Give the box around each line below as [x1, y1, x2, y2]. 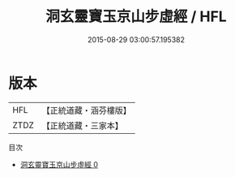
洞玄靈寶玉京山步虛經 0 [19, 159, 99, 169]
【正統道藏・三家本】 [41, 119, 124, 131]
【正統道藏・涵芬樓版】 [41, 105, 132, 116]
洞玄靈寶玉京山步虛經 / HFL [45, 7, 227, 26]
